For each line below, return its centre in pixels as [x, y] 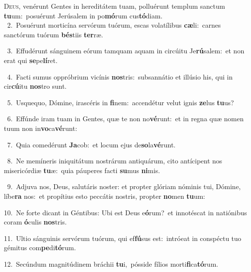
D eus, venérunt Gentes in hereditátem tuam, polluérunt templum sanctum [115, 6]
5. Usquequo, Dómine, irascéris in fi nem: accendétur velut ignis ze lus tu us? [120, 102]
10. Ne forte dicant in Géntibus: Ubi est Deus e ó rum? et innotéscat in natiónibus [125, 212]
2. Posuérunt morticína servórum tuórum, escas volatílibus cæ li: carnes [114, 25]
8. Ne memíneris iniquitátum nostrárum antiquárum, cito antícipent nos [115, 161]
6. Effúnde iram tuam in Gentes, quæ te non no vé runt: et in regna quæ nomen [125, 119]
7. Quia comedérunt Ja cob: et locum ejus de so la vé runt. [91, 144]
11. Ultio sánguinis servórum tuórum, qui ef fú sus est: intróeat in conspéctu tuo [123, 238]
